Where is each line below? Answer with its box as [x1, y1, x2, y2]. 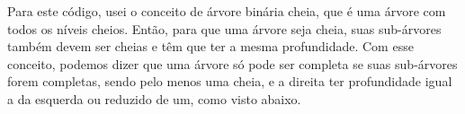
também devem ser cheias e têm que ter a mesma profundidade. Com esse [7, 37, 414, 56]
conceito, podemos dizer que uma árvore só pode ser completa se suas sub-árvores [7, 54, 458, 73]
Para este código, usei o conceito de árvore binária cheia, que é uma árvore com [7, 2, 446, 20]
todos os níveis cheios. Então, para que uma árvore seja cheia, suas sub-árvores [7, 19, 442, 38]
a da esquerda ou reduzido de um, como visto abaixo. [7, 89, 301, 108]
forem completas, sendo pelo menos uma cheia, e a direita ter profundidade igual [7, 72, 452, 91]
